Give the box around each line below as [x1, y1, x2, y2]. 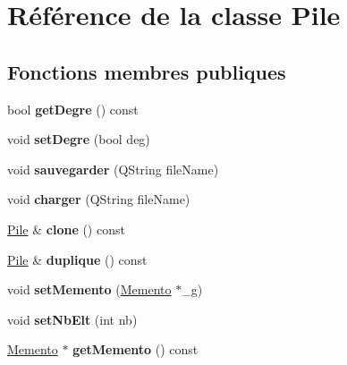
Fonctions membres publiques [7, 57, 286, 85]
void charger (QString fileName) [7, 190, 190, 208]
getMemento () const [72, 340, 199, 359]
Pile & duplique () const [7, 250, 148, 268]
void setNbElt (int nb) [7, 310, 138, 328]
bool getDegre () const [7, 99, 139, 118]
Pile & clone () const [7, 219, 125, 238]
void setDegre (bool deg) [7, 130, 150, 149]
